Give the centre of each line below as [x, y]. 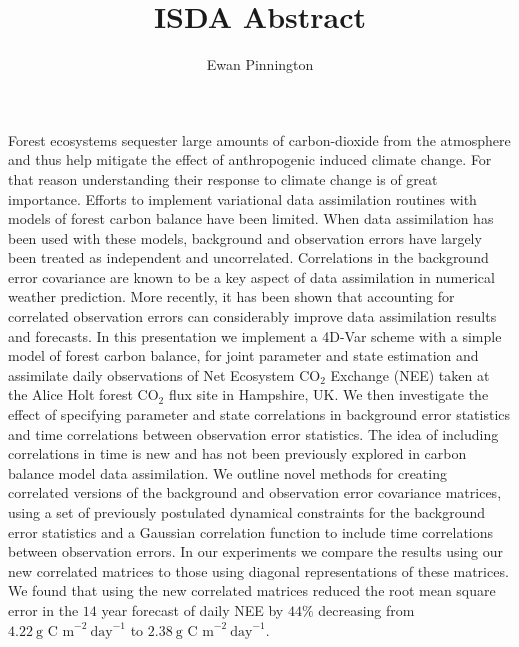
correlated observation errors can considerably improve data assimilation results [252, 316]
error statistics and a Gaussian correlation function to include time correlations [251, 531]
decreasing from [366, 609]
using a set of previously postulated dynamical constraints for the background [247, 512]
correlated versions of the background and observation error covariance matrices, [255, 492]
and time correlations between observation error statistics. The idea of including [253, 433]
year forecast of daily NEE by [192, 609]
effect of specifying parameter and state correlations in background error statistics [259, 414]
